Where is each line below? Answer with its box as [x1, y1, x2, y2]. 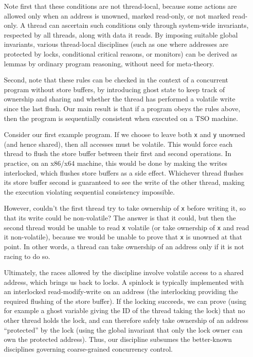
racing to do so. [4, 251, 51, 261]
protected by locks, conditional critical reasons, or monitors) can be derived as [4, 48, 237, 59]
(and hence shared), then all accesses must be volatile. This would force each [4, 139, 233, 149]
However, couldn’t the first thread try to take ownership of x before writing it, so [4, 203, 246, 213]
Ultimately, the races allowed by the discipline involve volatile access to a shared [4, 267, 244, 278]
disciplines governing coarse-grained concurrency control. [4, 343, 173, 354]
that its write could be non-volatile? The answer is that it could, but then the [4, 213, 236, 222]
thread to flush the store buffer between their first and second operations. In [4, 148, 232, 159]
